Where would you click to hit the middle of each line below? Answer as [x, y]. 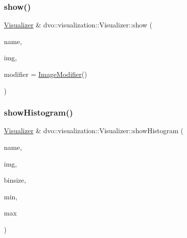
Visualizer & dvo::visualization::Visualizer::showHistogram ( [94, 131]
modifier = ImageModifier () [46, 74]
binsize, [15, 180]
